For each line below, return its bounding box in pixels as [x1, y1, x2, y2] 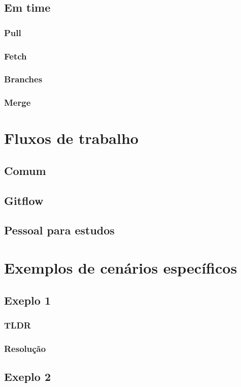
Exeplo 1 [4, 292, 51, 308]
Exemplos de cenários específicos [4, 257, 237, 278]
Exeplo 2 [4, 369, 51, 384]
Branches [4, 73, 43, 85]
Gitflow [4, 192, 44, 208]
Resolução [4, 342, 46, 354]
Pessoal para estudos [4, 222, 115, 238]
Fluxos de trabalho [4, 128, 139, 148]
